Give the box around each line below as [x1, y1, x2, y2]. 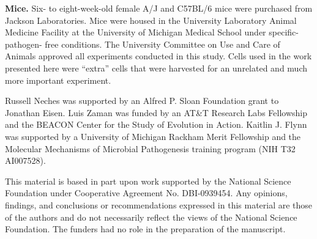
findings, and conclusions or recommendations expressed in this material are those [5, 198, 313, 211]
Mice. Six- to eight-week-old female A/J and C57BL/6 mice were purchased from [5, 2, 313, 14]
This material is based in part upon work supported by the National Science [5, 174, 291, 187]
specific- [269, 26, 299, 39]
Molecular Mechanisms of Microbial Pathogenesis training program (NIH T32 [5, 142, 296, 155]
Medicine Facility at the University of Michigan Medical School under [5, 26, 266, 39]
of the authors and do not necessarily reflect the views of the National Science [5, 210, 297, 223]
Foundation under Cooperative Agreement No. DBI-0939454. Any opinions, [5, 186, 288, 199]
